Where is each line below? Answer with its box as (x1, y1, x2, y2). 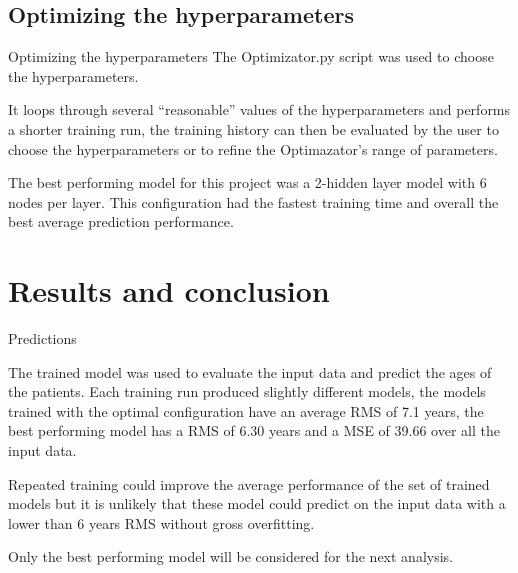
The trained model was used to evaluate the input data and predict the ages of (8, 361, 492, 382)
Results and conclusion (8, 270, 330, 311)
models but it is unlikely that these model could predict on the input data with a (8, 493, 506, 514)
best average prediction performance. (8, 211, 234, 232)
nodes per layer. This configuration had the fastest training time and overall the (8, 191, 499, 212)
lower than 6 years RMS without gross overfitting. (8, 512, 315, 533)
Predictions (8, 328, 77, 349)
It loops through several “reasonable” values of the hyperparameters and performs (8, 99, 511, 120)
